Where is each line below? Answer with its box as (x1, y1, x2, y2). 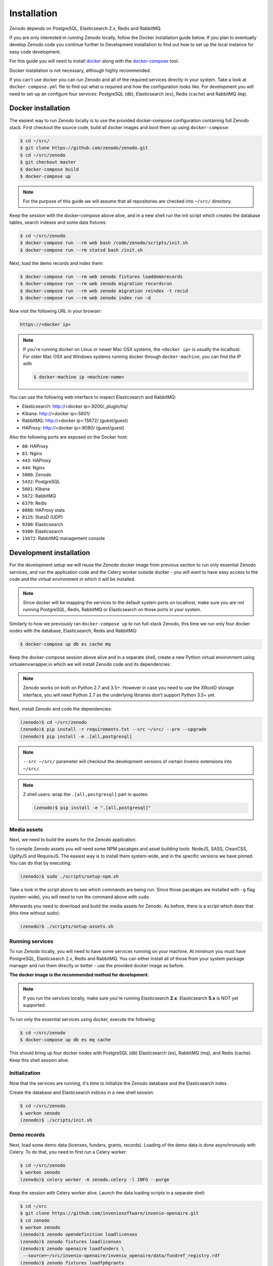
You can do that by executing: (9, 860, 72, 866)
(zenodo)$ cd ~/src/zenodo (20, 720, 87, 725)
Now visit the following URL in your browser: (9, 308, 102, 314)
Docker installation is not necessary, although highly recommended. (9, 67, 151, 73)
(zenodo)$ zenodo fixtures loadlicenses (20, 1239, 121, 1244)
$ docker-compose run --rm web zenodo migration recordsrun (20, 281, 172, 287)
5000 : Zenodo (22, 471, 52, 478)
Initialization (9, 1070, 40, 1077)
